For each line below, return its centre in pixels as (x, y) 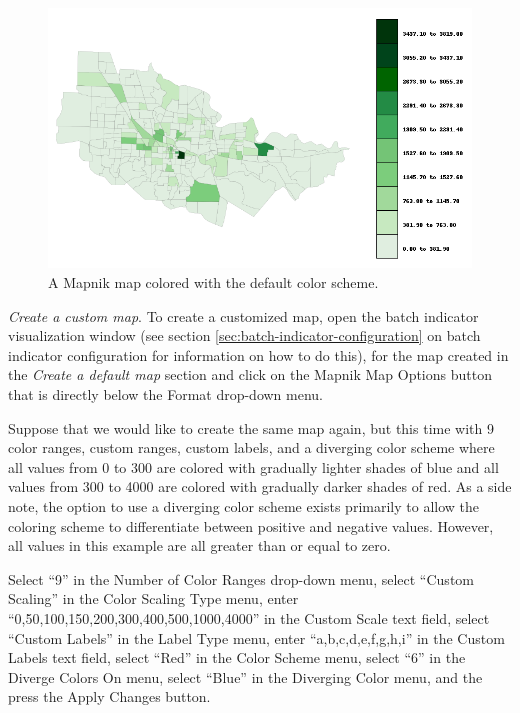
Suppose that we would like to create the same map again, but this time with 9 (251, 427)
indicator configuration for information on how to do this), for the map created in (258, 354)
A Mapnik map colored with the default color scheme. (213, 282)
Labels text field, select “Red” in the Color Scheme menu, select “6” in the (237, 657)
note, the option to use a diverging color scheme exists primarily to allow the (243, 505)
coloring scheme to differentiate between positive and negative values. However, (251, 525)
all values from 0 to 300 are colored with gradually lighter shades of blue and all (253, 466)
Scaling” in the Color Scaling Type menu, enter (153, 598)
